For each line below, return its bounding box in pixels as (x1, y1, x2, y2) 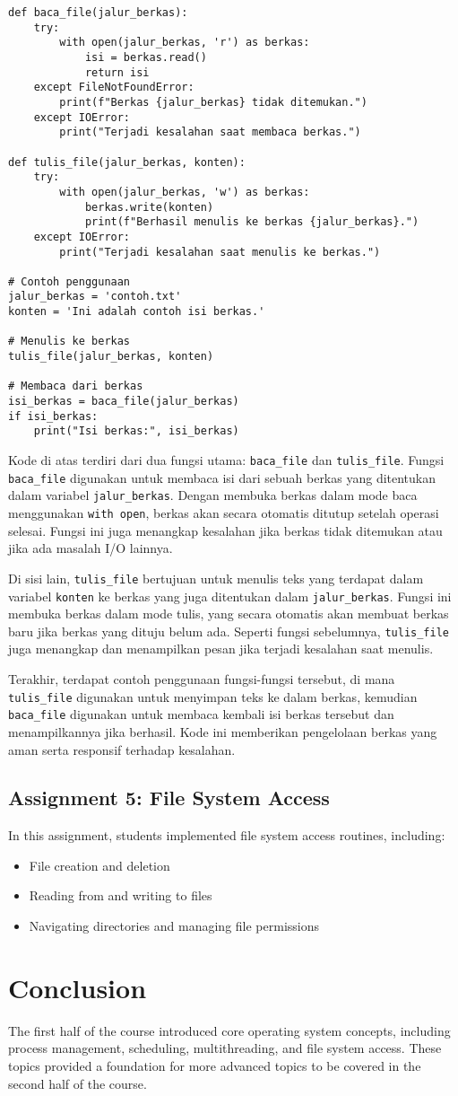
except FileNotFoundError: (33, 81, 194, 94)
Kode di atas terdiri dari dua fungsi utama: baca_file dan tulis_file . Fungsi (8, 451, 445, 469)
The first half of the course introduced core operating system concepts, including (8, 1021, 451, 1039)
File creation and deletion (29, 855, 170, 874)
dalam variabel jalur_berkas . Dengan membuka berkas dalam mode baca (8, 486, 418, 504)
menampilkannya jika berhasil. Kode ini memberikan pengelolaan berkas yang (8, 722, 437, 741)
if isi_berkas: (8, 409, 99, 423)
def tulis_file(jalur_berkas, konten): (8, 155, 246, 169)
